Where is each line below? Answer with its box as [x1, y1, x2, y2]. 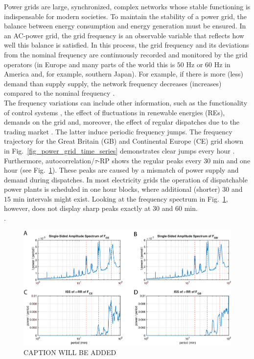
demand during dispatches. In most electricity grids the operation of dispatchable [4, 174, 248, 184]
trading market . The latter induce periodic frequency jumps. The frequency [4, 126, 232, 136]
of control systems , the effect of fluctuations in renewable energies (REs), [4, 107, 225, 117]
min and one [212, 155, 251, 165]
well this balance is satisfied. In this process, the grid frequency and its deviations [4, 40, 249, 50]
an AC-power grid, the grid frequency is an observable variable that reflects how [4, 30, 244, 40]
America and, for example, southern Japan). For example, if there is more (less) [4, 69, 243, 79]
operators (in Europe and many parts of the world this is [4, 59, 175, 69]
